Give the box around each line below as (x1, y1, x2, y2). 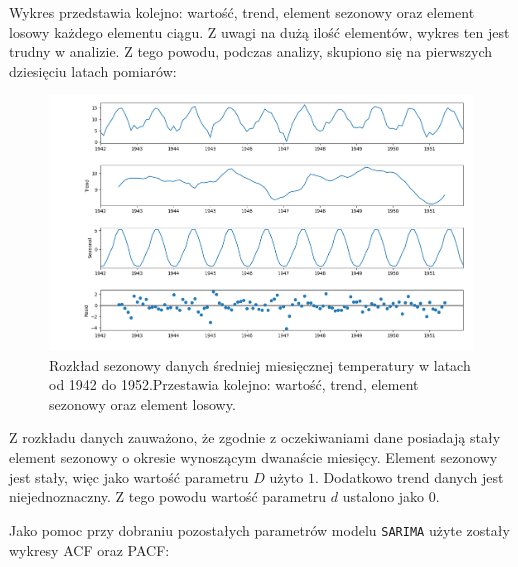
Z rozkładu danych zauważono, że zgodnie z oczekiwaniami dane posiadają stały (9, 427, 501, 448)
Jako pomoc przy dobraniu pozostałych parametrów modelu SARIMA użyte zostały (9, 519, 510, 540)
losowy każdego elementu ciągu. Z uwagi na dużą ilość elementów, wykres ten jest (9, 21, 510, 42)
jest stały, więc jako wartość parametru (9, 466, 249, 487)
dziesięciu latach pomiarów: (9, 60, 177, 81)
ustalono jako (342, 486, 425, 507)
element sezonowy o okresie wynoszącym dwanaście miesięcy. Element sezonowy (9, 447, 498, 468)
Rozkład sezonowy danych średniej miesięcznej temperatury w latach (49, 354, 471, 375)
